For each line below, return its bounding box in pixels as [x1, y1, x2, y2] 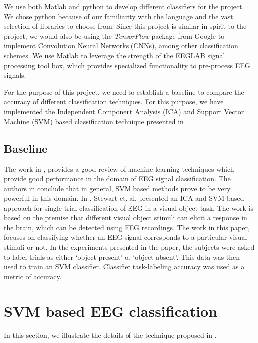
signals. [4, 70, 26, 80]
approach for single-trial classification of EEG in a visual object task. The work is [4, 202, 254, 213]
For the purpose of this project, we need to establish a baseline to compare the [4, 86, 244, 97]
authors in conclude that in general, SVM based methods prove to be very [4, 183, 231, 193]
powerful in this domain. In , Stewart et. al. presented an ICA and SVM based [4, 193, 244, 203]
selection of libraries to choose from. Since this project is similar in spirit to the [4, 21, 247, 31]
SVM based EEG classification [4, 300, 218, 321]
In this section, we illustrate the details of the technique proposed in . [4, 329, 217, 340]
